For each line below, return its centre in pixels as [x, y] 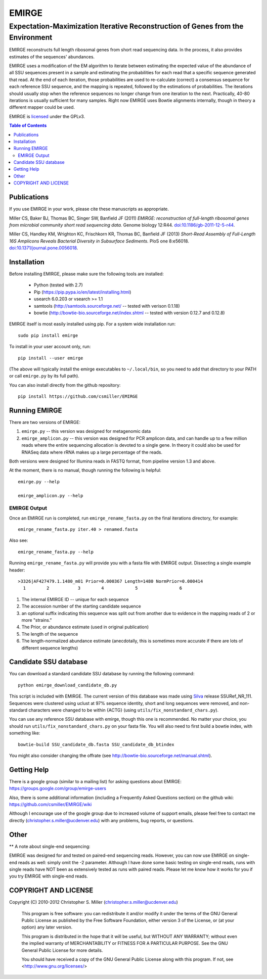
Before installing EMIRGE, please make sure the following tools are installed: [87, 274]
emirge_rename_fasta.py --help [56, 552]
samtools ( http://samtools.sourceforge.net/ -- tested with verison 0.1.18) [107, 306]
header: [17, 570]
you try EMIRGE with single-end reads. [49, 876]
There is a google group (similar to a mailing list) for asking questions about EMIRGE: [95, 781]
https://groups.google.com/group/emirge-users [58, 789]
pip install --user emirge [51, 358]
